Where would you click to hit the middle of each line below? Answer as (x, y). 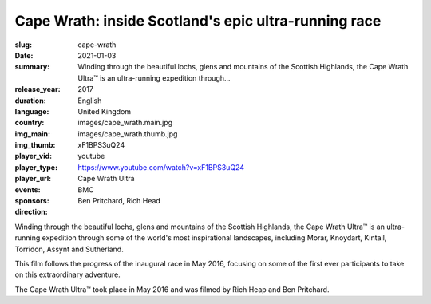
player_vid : (33, 156)
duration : (31, 101)
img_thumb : (35, 145)
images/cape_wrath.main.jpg (125, 123)
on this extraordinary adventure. (68, 274)
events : (28, 190)
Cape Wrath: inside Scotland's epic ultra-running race (198, 21)
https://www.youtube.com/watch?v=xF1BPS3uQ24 (161, 167)
